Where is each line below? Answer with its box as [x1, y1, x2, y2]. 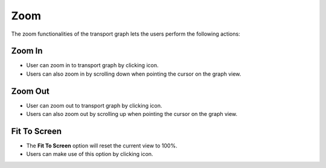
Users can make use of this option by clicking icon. [26, 150, 153, 158]
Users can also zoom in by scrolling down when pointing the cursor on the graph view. [26, 70, 241, 77]
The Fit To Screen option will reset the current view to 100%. [26, 142, 177, 149]
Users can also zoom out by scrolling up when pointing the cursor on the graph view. [26, 111, 238, 118]
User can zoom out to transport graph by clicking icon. [26, 102, 162, 109]
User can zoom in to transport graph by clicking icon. [26, 62, 159, 69]
